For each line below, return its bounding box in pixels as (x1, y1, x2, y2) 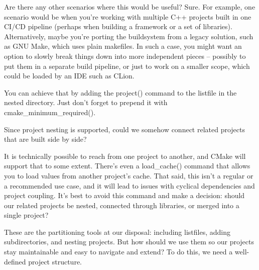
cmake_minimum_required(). (4, 107, 96, 117)
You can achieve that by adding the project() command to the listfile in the (4, 87, 237, 98)
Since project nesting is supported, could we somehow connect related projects (4, 124, 245, 134)
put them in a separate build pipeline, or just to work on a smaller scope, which (4, 60, 250, 71)
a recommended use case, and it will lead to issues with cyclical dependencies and (4, 180, 255, 191)
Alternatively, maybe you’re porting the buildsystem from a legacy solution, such (4, 31, 253, 41)
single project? (4, 210, 49, 220)
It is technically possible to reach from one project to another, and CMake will (4, 150, 246, 161)
